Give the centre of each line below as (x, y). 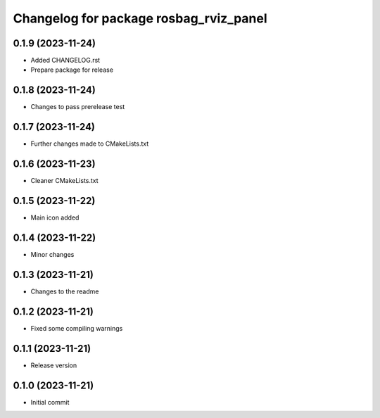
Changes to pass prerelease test (78, 107)
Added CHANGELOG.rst (65, 61)
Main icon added (55, 217)
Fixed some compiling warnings (77, 328)
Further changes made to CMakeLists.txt (90, 144)
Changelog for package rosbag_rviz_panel (140, 18)
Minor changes (52, 254)
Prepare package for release (72, 70)
